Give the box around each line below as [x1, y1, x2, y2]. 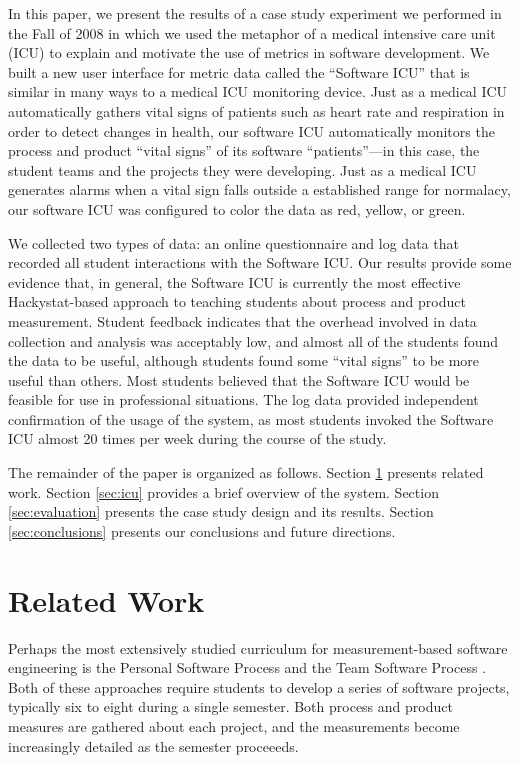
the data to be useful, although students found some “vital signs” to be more [8, 350, 480, 371]
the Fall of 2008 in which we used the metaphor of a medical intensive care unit [8, 22, 496, 43]
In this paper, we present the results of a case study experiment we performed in [8, 3, 502, 23]
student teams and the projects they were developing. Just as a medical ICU [8, 159, 477, 180]
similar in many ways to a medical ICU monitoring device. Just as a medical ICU [8, 81, 508, 102]
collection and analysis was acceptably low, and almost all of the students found [8, 330, 499, 351]
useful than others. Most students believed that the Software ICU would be [8, 369, 470, 390]
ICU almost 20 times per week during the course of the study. [8, 428, 387, 449]
